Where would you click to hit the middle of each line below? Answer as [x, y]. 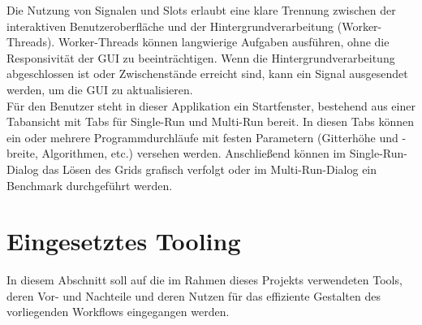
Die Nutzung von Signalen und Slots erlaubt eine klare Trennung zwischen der [201, 10]
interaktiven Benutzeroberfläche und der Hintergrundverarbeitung [170, 26]
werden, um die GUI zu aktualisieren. [100, 89]
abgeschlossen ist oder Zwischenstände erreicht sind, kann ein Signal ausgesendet [207, 74]
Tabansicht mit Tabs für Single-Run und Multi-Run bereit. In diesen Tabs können [211, 121]
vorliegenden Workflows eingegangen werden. [118, 312]
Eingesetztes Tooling [124, 241]
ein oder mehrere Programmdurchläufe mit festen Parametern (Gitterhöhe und [202, 137]
